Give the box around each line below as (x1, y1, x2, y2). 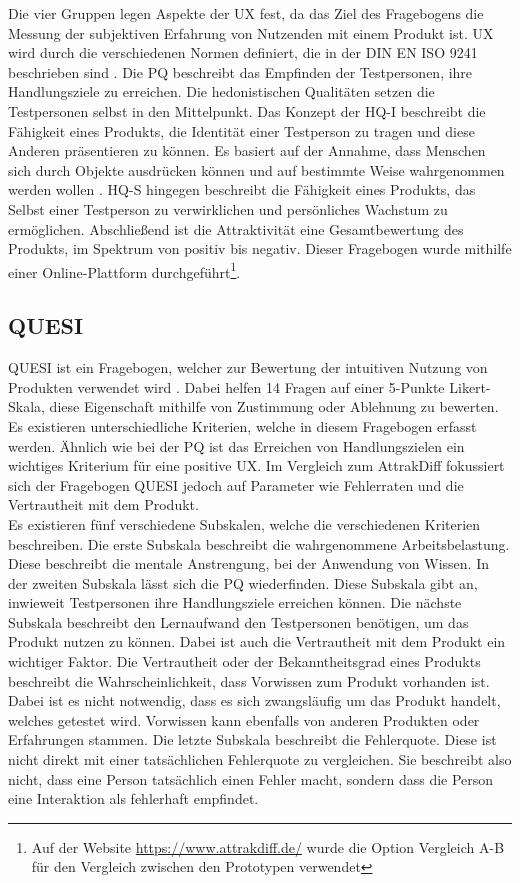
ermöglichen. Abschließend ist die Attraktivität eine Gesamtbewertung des (8, 218, 464, 239)
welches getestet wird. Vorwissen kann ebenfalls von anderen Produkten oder (8, 709, 480, 730)
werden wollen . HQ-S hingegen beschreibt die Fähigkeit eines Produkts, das (8, 179, 476, 200)
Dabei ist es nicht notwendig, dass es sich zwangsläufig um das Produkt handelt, (8, 690, 501, 711)
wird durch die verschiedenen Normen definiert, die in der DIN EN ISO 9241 (8, 42, 478, 63)
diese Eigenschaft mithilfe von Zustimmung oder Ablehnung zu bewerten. (49, 396, 499, 417)
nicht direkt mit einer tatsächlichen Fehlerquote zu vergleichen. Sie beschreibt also (8, 749, 512, 770)
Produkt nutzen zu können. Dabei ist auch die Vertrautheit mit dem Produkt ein (8, 631, 506, 652)
